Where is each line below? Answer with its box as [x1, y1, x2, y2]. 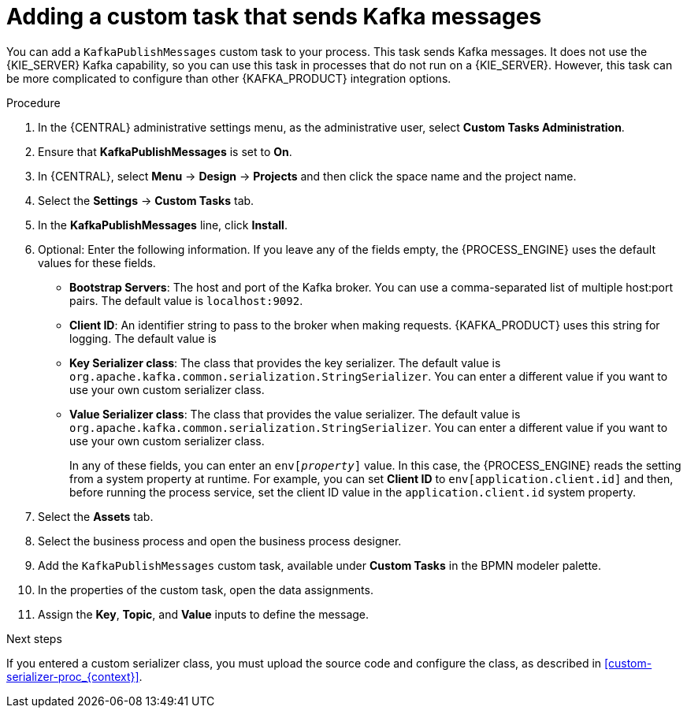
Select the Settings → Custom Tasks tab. [38, 193, 254, 207]
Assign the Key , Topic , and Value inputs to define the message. [38, 607, 369, 621]
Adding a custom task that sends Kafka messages [6, 3, 542, 30]
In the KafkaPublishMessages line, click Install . [38, 218, 288, 232]
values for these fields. [38, 255, 156, 270]
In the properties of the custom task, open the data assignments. [38, 582, 373, 597]
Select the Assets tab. [38, 509, 154, 523]
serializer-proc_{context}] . [6, 669, 143, 683]
